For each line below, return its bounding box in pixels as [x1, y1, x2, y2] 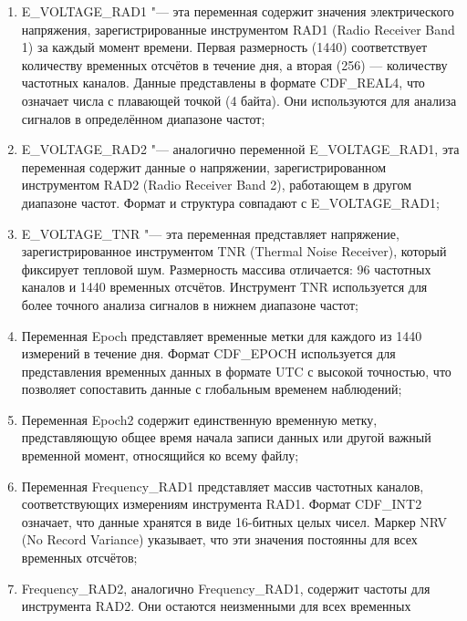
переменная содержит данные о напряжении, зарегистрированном [21, 157, 387, 176]
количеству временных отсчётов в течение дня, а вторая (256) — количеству [21, 55, 448, 74]
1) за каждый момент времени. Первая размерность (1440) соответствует [21, 37, 428, 57]
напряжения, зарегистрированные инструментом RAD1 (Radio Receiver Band [21, 19, 455, 38]
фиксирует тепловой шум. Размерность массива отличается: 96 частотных [21, 259, 431, 278]
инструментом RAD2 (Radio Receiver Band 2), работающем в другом [21, 175, 412, 194]
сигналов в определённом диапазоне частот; [21, 109, 265, 128]
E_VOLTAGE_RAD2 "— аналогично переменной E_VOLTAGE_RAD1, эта [21, 140, 460, 159]
